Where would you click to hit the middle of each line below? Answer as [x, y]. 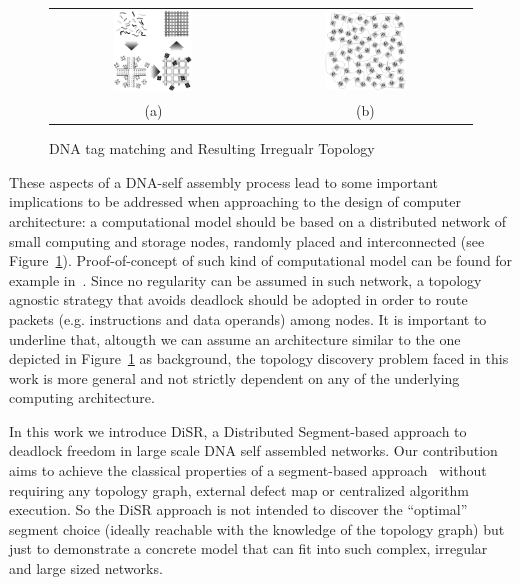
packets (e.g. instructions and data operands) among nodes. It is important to [248, 318]
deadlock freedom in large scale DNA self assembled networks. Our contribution [253, 450]
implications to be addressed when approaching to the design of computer [235, 201]
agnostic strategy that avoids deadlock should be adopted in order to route [238, 299]
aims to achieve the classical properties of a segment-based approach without [248, 470]
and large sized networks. [86, 568]
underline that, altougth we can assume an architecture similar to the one [235, 338]
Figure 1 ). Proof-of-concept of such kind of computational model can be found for [261, 260]
